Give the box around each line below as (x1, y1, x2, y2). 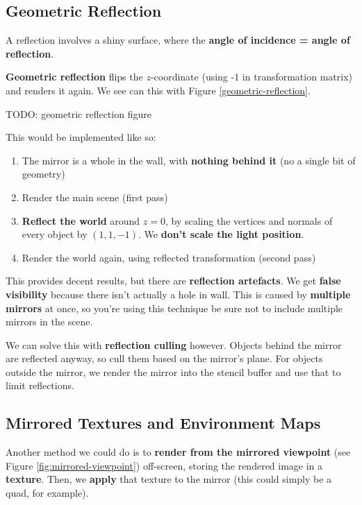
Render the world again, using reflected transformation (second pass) (22, 250, 316, 264)
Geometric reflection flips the (6, 69, 143, 84)
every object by (22, 227, 88, 241)
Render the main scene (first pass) (22, 189, 168, 204)
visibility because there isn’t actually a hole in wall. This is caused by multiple (6, 286, 351, 301)
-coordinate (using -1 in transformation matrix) (150, 69, 352, 84)
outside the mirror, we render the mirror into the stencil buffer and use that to (6, 364, 341, 379)
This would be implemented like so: (6, 130, 156, 144)
